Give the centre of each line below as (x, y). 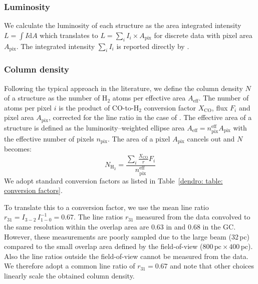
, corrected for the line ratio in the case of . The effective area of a (150, 117)
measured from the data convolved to (193, 217)
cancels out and (211, 139)
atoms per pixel (28, 107)
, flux (220, 107)
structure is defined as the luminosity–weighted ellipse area (94, 127)
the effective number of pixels (49, 139)
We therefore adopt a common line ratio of (70, 266)
